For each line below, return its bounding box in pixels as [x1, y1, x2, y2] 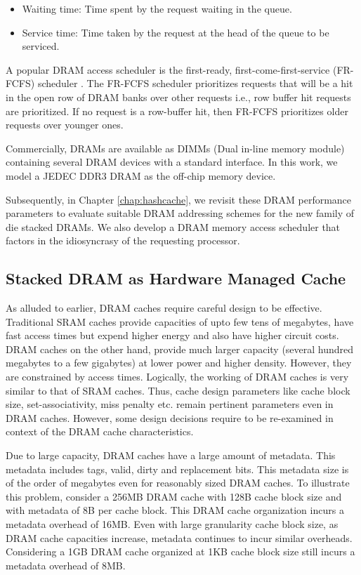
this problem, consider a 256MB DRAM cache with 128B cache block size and [6, 489, 342, 503]
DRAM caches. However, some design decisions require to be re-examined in [6, 410, 334, 425]
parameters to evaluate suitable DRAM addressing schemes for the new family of [6, 206, 355, 220]
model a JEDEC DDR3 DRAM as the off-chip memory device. [6, 168, 276, 183]
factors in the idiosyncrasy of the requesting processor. [6, 233, 240, 248]
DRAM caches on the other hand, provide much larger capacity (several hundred [6, 341, 354, 356]
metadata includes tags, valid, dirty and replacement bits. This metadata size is [6, 461, 349, 476]
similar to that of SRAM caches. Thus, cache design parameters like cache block [6, 383, 350, 397]
